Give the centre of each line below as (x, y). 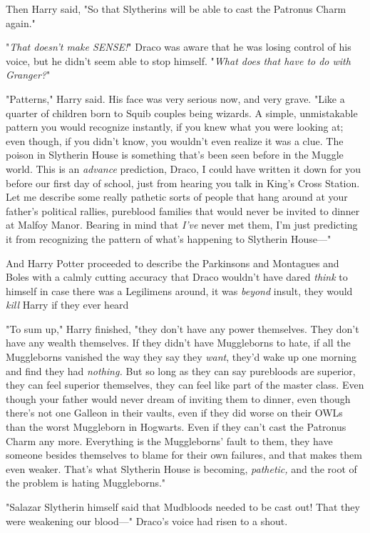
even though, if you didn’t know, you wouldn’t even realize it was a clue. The (175, 140)
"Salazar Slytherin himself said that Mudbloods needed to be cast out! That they (183, 507)
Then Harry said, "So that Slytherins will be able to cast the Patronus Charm (176, 9)
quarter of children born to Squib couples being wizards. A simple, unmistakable (182, 113)
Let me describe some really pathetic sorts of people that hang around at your (177, 197)
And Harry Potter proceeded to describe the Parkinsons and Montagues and (173, 263)
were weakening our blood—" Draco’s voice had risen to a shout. (147, 520)
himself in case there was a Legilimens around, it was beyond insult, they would (179, 290)
